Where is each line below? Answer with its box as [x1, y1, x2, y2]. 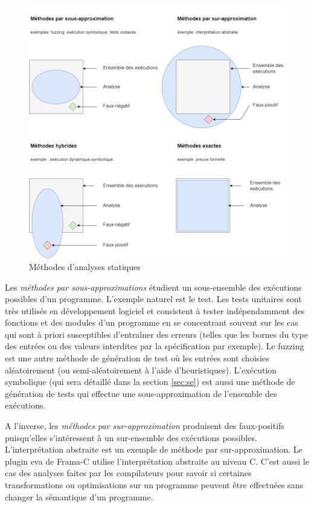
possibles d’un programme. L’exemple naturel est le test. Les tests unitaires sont [5, 292, 302, 305]
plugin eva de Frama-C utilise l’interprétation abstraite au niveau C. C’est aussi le [5, 454, 309, 467]
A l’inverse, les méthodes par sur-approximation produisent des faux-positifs [5, 419, 284, 432]
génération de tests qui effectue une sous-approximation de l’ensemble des [5, 387, 277, 399]
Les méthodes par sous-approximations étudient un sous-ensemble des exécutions [5, 280, 302, 293]
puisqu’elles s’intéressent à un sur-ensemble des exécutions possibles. [5, 431, 257, 444]
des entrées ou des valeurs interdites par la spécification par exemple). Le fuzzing [5, 340, 304, 352]
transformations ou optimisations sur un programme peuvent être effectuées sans [5, 479, 303, 491]
